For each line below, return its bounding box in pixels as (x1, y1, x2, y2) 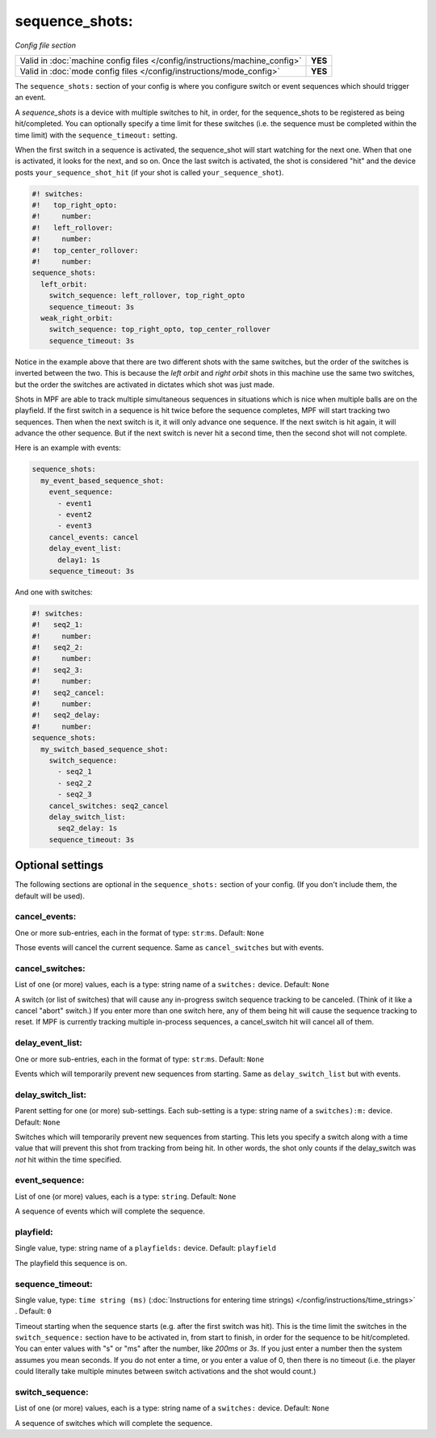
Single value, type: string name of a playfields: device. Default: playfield (15, 1243, 276, 1253)
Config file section (15, 40, 77, 50)
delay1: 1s (57, 555, 101, 565)
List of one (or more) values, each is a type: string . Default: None (15, 1192, 237, 1201)
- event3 (57, 521, 92, 531)
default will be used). (15, 891, 85, 901)
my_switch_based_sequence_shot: (40, 744, 169, 754)
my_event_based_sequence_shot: (40, 476, 165, 485)
